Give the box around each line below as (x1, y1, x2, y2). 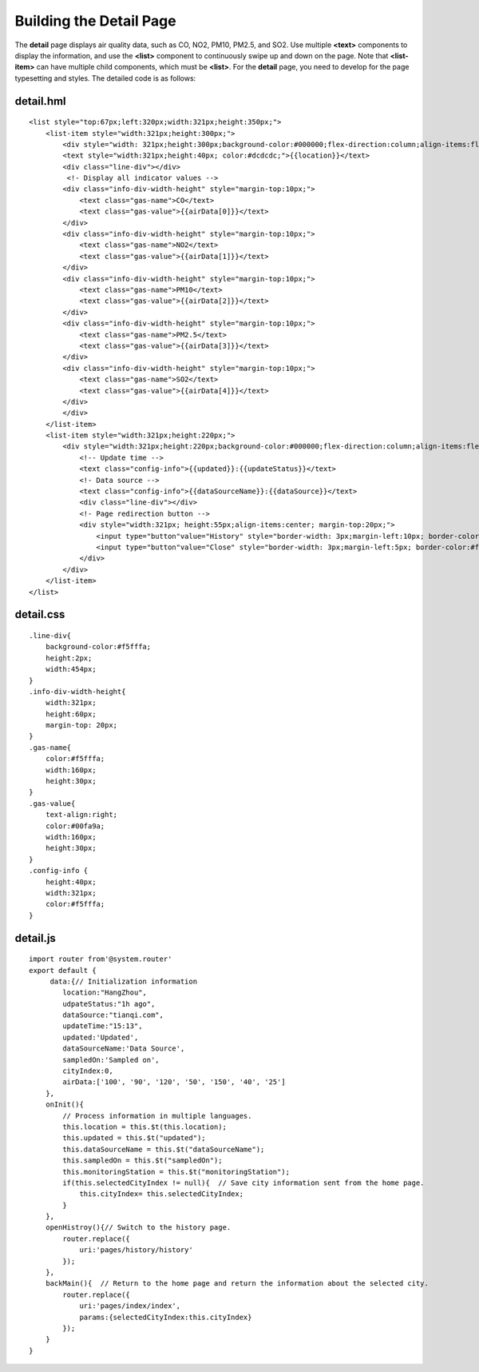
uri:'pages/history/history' (79, 1246, 193, 1254)
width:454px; (45, 664, 97, 674)
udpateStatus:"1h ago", (62, 999, 156, 1008)
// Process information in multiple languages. (62, 1111, 252, 1120)
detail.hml (14, 94, 67, 108)
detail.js (14, 931, 56, 945)
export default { (29, 966, 97, 975)
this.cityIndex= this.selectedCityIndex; (79, 1190, 243, 1199)
